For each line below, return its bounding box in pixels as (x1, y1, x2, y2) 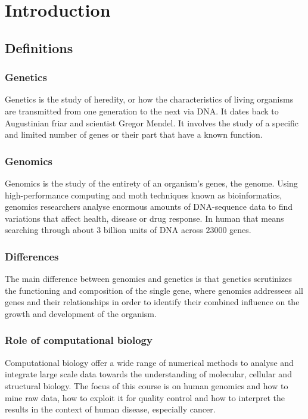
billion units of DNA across (103, 224, 203, 236)
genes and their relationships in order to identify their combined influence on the (5, 296, 300, 308)
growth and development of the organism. (5, 307, 157, 319)
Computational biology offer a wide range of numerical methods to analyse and (5, 356, 294, 368)
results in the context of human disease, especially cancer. (5, 403, 216, 415)
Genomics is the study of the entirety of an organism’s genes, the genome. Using (5, 176, 298, 189)
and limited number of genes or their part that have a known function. (5, 128, 263, 141)
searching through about (5, 224, 94, 236)
